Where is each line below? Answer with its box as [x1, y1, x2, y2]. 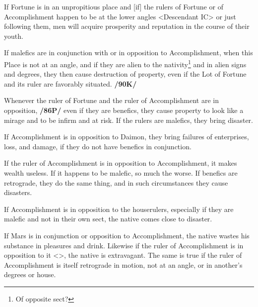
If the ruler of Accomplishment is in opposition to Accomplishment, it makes [4, 158, 237, 168]
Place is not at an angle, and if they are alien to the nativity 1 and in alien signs [4, 57, 247, 69]
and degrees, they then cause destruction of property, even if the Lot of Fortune [4, 69, 247, 79]
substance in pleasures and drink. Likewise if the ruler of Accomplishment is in [4, 240, 244, 250]
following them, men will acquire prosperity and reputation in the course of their [4, 21, 250, 31]
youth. [4, 30, 23, 41]
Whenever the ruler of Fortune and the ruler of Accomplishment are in [4, 95, 219, 105]
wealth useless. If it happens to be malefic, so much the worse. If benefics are [4, 167, 238, 178]
